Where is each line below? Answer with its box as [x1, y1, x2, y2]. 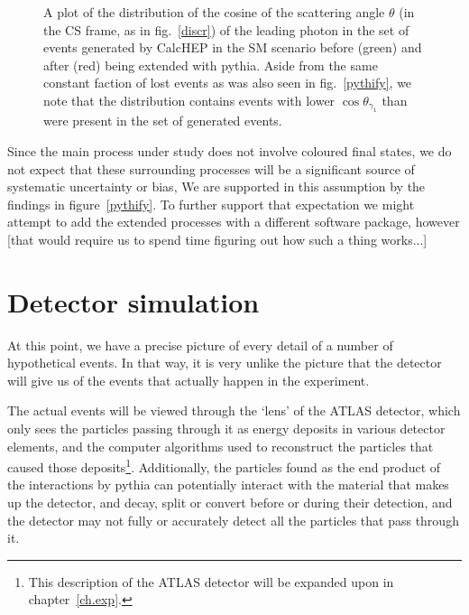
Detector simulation [7, 283, 260, 320]
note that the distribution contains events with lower [43, 90, 336, 109]
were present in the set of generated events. [43, 111, 282, 130]
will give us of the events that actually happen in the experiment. [7, 370, 370, 389]
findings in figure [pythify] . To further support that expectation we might [7, 194, 415, 213]
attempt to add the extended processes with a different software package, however [7, 212, 460, 231]
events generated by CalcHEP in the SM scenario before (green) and [43, 38, 422, 57]
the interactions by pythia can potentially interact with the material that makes [7, 475, 449, 494]
